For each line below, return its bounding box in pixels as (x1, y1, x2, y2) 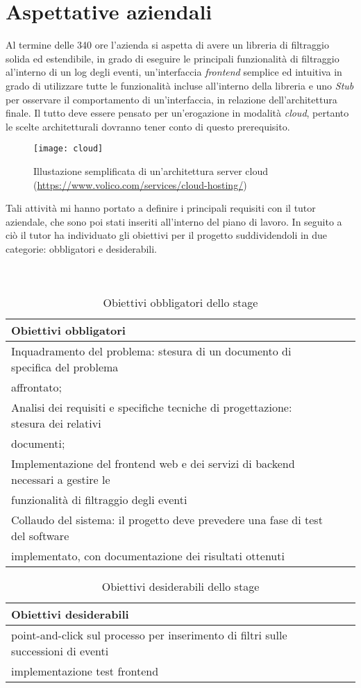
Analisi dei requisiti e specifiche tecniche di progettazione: (11, 398, 292, 415)
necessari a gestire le (11, 471, 110, 487)
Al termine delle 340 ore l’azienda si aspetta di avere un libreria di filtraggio (6, 37, 329, 52)
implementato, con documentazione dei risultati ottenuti (11, 547, 285, 564)
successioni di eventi (11, 642, 109, 659)
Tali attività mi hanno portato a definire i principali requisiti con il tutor (6, 201, 316, 215)
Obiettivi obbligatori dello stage (103, 294, 258, 310)
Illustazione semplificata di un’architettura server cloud (33, 163, 268, 178)
